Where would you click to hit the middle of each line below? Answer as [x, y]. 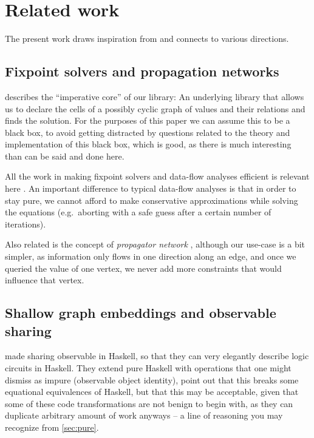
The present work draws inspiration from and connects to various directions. [147, 39]
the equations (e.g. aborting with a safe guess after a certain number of [138, 212]
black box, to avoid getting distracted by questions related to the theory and [148, 132]
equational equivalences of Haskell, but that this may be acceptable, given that [152, 392]
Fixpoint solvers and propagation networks [142, 71]
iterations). [26, 224]
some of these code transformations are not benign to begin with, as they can [149, 403]
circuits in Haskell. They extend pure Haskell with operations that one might [148, 368]
